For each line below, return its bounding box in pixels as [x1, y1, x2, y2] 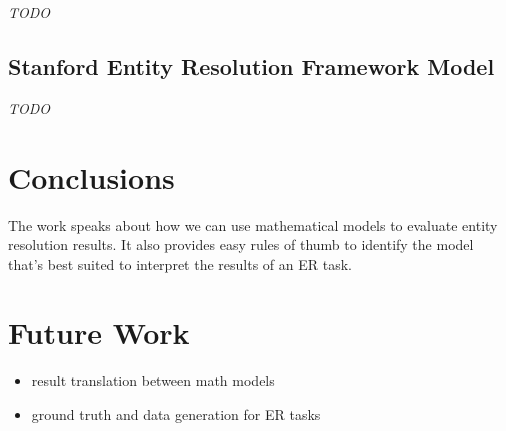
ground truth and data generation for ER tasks [31, 404, 321, 425]
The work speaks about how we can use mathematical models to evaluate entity [8, 214, 498, 235]
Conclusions [8, 156, 175, 197]
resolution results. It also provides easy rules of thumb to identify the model [8, 234, 474, 255]
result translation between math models [31, 370, 275, 391]
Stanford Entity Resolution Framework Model [8, 50, 495, 81]
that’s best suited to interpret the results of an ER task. [8, 253, 352, 274]
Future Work [8, 312, 190, 353]
